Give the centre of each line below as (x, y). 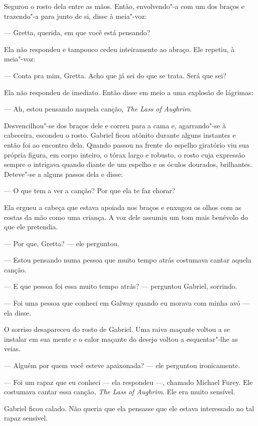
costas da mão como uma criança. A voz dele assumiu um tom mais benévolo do (126, 217)
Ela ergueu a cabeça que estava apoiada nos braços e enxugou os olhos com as (123, 207)
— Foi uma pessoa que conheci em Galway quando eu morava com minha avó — (127, 303)
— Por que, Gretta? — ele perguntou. (62, 243)
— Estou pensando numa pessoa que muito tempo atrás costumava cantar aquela (128, 260)
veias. (12, 348)
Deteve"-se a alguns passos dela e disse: (64, 174)
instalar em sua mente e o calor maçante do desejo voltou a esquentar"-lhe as (121, 339)
